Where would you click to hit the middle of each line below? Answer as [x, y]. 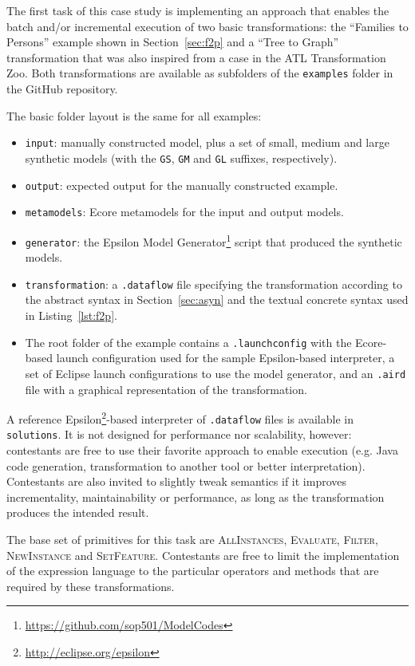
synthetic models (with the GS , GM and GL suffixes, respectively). [181, 158]
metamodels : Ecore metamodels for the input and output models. [184, 212]
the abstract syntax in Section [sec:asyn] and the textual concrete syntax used [217, 300]
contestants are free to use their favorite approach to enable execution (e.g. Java [202, 450]
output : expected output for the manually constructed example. [182, 185]
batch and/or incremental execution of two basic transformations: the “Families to [207, 26]
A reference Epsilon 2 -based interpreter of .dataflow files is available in [180, 418]
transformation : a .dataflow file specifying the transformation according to [213, 284]
